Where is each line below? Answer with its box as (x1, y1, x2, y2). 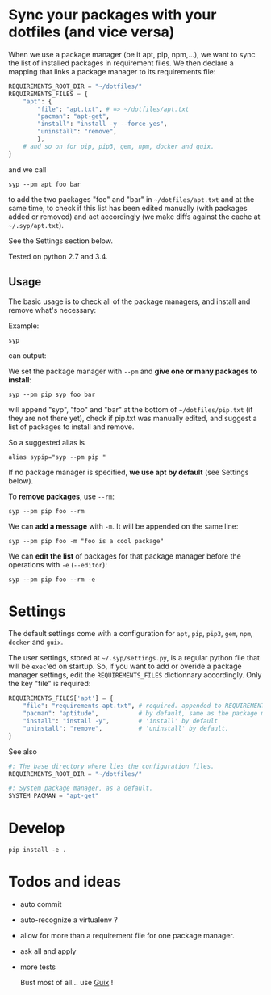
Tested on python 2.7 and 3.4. (8, 251, 108, 261)
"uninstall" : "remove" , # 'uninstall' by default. (23, 724, 229, 732)
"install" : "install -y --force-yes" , (37, 120, 168, 129)
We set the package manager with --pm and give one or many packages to (8, 366, 258, 376)
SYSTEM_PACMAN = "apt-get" (8, 792, 99, 800)
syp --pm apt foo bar (8, 180, 81, 188)
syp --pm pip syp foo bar (8, 390, 95, 398)
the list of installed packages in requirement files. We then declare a (8, 58, 234, 68)
